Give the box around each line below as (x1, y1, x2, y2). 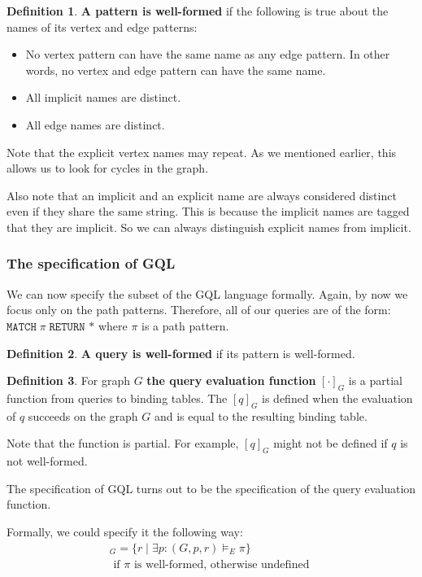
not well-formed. (7, 452, 88, 470)
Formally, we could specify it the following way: (7, 522, 243, 540)
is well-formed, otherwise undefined (133, 558, 310, 570)
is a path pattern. (141, 317, 229, 334)
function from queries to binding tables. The (7, 389, 228, 406)
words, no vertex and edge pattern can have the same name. (25, 61, 326, 78)
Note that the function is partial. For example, (7, 435, 239, 452)
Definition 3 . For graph (7, 372, 130, 389)
